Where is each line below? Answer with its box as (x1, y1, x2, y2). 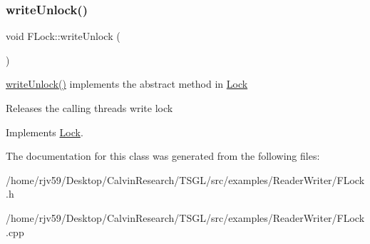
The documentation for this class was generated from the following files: (6, 148, 320, 163)
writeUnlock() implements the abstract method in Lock (6, 76, 248, 91)
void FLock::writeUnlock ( (6, 29, 120, 44)
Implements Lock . (6, 124, 83, 139)
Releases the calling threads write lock (6, 101, 173, 115)
